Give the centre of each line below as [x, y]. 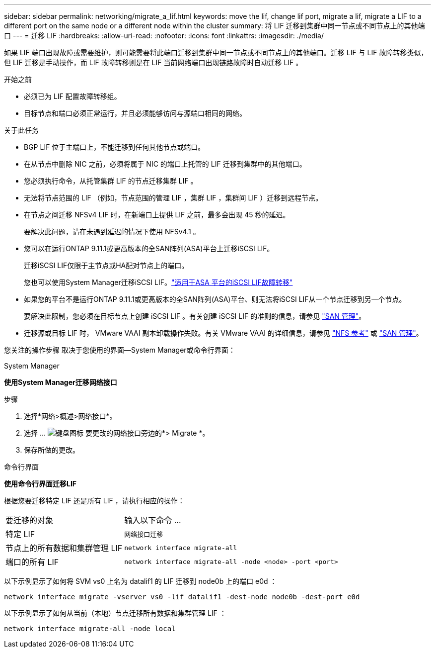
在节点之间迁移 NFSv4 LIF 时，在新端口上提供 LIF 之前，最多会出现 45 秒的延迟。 [157, 215]
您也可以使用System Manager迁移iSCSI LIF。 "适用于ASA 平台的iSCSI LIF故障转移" [158, 282]
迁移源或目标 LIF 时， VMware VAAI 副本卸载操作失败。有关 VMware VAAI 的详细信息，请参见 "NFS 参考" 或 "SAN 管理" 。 [223, 333]
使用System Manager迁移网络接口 [61, 382]
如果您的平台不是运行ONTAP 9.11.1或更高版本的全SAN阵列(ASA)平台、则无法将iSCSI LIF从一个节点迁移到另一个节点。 [215, 299]
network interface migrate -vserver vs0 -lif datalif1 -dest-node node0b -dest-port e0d [182, 597]
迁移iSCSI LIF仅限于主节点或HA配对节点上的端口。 [106, 265]
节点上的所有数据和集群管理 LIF [64, 548]
